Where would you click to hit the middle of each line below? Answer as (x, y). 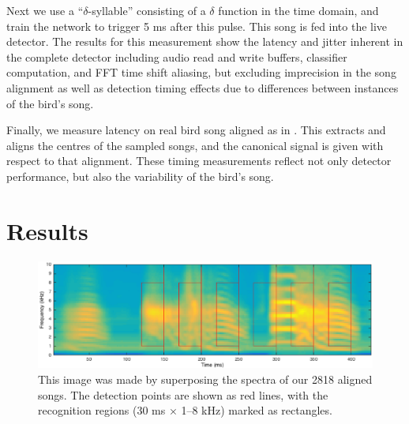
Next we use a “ (45, 10)
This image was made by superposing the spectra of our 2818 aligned (205, 379)
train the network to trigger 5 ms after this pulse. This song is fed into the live (197, 26)
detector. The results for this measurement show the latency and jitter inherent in (205, 41)
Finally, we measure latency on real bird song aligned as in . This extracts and (196, 130)
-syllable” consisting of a (147, 10)
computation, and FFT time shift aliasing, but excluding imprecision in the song (201, 72)
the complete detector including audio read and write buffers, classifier (177, 56)
